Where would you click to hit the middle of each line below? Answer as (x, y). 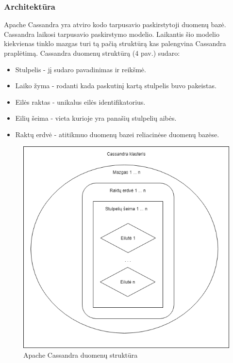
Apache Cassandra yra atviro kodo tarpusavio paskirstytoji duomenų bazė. (115, 24)
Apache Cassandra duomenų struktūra (81, 355)
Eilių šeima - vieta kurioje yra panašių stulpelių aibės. (96, 118)
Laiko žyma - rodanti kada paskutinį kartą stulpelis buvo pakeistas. (116, 86)
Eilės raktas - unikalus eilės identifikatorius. (80, 102)
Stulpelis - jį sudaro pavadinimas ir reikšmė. (81, 69)
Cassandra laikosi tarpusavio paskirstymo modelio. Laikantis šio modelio (112, 34)
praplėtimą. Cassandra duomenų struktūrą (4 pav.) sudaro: (92, 53)
